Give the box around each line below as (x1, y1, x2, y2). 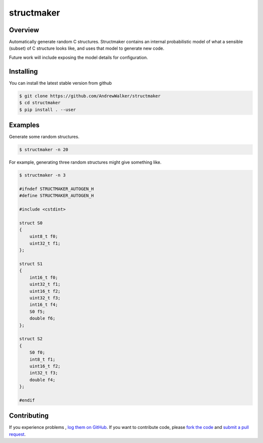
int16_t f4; (29, 302, 58, 308)
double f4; (29, 377, 56, 383)
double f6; (29, 316, 56, 321)
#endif (19, 397, 35, 403)
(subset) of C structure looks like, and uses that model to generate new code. (9, 45, 165, 51)
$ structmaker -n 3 (19, 172, 66, 178)
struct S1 (19, 261, 43, 267)
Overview (9, 26, 39, 34)
